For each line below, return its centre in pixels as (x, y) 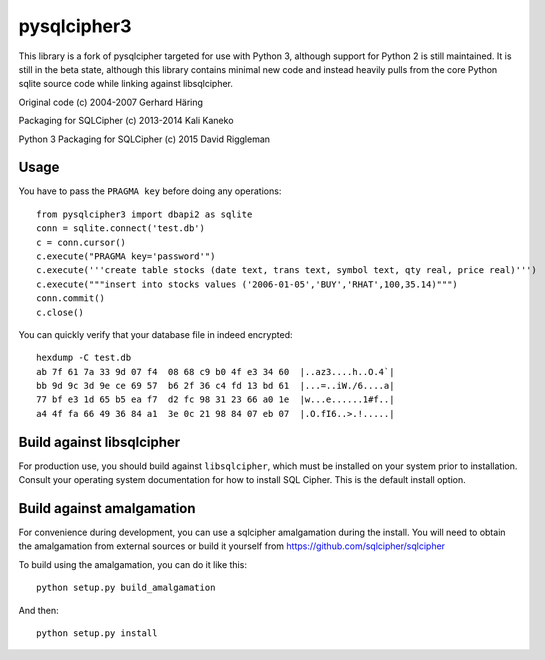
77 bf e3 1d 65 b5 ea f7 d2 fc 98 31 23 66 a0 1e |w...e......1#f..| (215, 399)
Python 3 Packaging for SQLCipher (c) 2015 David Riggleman (144, 139)
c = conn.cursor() (81, 242)
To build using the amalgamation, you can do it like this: (132, 564)
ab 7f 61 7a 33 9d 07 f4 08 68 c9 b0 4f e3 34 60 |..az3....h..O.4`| (215, 371)
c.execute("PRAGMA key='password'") (126, 256)
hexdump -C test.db (84, 358)
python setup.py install (97, 633)
